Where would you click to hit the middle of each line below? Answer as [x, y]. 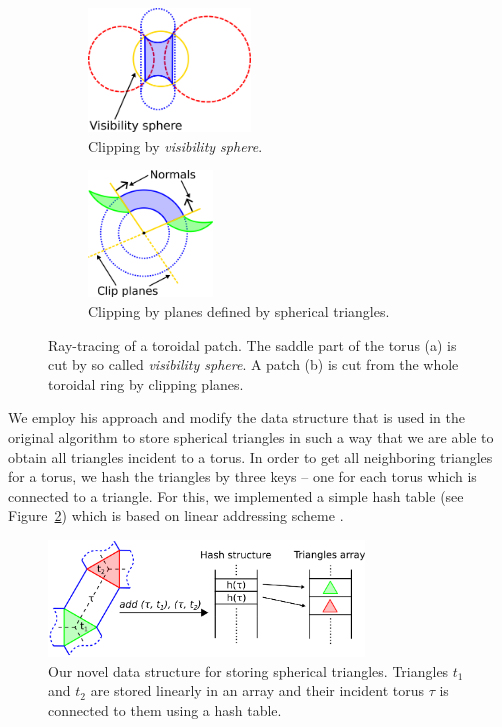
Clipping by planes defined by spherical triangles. [239, 311]
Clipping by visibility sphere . [175, 145]
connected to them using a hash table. [165, 710]
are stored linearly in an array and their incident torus [257, 690]
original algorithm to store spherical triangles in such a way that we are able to [251, 437]
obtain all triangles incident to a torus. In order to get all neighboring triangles [250, 456]
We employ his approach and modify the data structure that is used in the [237, 417]
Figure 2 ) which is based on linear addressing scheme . [176, 515]
